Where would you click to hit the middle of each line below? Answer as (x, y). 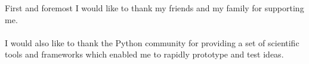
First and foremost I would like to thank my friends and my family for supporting (154, 8)
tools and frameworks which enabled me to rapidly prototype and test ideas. (144, 54)
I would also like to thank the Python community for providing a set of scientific (152, 42)
